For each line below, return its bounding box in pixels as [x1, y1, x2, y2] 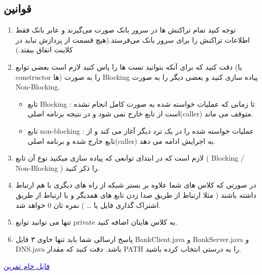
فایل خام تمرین [4, 260, 50, 271]
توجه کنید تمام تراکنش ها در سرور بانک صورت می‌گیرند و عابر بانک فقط [15, 24, 236, 35]
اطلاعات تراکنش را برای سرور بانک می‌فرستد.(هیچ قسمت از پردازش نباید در [15, 34, 250, 45]
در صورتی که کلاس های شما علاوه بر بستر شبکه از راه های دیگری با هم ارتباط [15, 179, 256, 190]
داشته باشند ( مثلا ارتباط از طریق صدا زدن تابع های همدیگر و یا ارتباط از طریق [15, 189, 256, 200]
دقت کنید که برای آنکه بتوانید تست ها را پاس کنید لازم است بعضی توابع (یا [15, 61, 242, 72]
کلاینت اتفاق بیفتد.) [15, 44, 73, 55]
